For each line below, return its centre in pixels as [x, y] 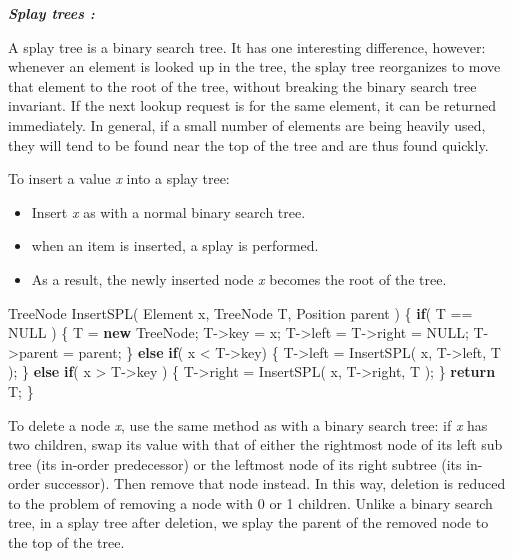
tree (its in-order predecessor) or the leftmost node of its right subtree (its [235, 463]
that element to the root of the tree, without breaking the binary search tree [242, 85]
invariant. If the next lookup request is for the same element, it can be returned [252, 105]
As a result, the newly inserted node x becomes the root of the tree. [239, 278]
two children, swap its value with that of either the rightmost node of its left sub [255, 444]
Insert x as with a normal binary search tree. [168, 211]
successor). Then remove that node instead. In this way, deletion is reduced [275, 483]
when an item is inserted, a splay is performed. [175, 245]
